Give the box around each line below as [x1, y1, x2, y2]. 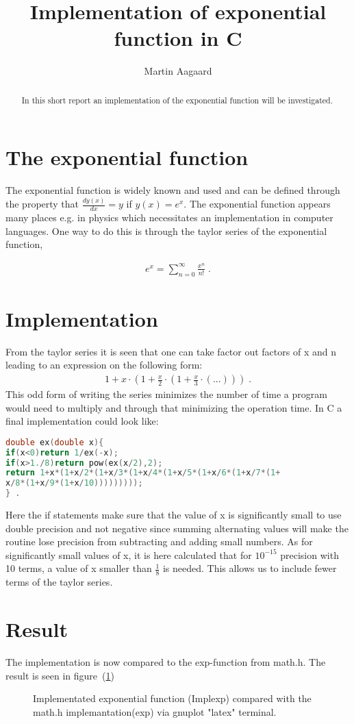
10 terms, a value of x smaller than [5, 561, 152, 575]
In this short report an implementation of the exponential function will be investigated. [21, 94, 333, 105]
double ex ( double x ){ [5, 437, 104, 447]
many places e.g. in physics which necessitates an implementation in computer [5, 210, 333, 225]
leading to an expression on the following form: [5, 358, 203, 372]
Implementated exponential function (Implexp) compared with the [33, 691, 312, 706]
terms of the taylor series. [5, 575, 113, 589]
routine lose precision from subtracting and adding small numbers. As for [5, 534, 313, 549]
